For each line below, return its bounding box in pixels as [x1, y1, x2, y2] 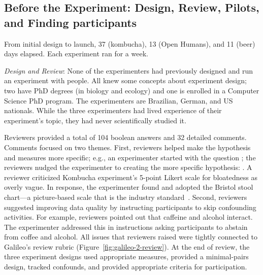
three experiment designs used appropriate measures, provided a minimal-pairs [4, 251, 249, 262]
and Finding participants [4, 14, 137, 30]
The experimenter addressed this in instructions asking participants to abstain [4, 221, 248, 232]
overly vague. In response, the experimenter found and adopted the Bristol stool [4, 182, 253, 192]
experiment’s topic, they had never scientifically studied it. [4, 115, 186, 125]
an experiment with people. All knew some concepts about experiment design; [4, 75, 247, 86]
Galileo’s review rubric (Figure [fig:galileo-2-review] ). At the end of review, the [4, 241, 250, 252]
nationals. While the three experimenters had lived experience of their [4, 105, 222, 116]
